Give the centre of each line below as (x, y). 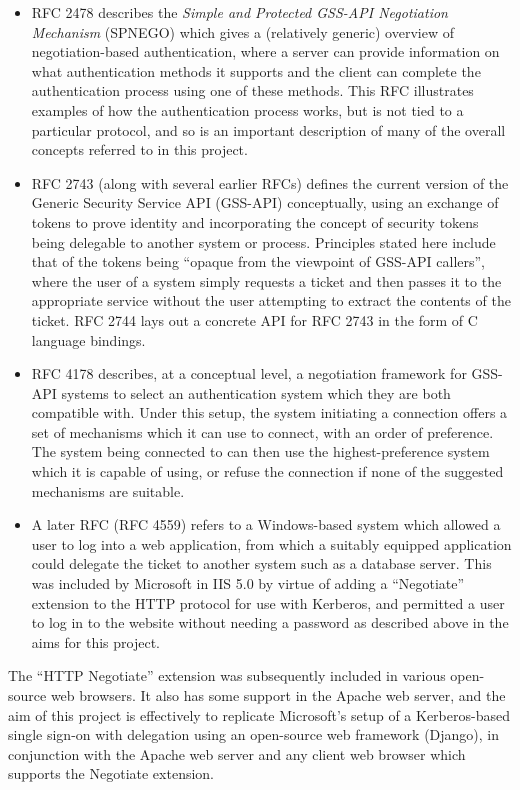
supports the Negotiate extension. (111, 773)
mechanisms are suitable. (108, 490)
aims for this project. (95, 641)
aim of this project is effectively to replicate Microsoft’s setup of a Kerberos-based (259, 714)
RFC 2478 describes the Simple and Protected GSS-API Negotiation (239, 12)
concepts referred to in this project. (139, 149)
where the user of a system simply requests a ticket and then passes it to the (266, 280)
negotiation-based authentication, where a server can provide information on (265, 51)
